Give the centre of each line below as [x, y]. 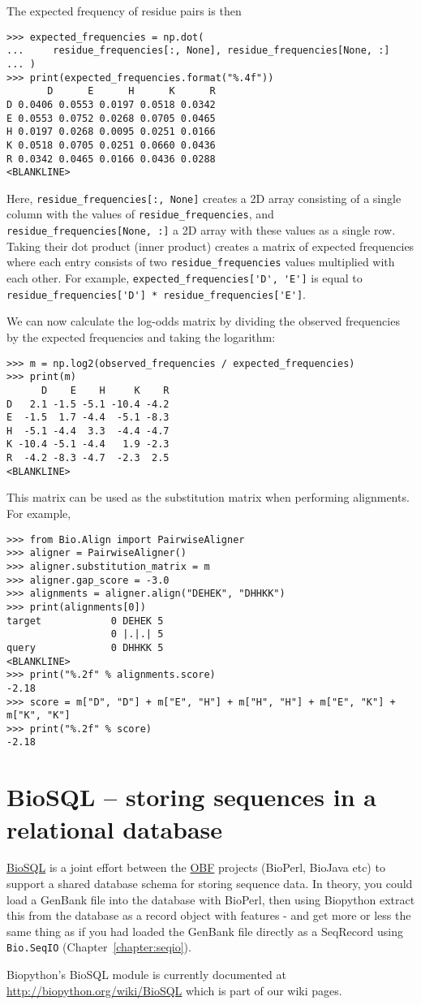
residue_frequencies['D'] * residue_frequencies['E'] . [157, 293]
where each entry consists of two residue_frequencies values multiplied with [201, 262]
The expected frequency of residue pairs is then [124, 11]
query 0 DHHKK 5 [85, 647]
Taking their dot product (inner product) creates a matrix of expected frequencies [210, 246]
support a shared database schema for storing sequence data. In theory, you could [210, 884]
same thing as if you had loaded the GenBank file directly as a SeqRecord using [205, 931]
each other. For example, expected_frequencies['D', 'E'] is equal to [185, 278]
